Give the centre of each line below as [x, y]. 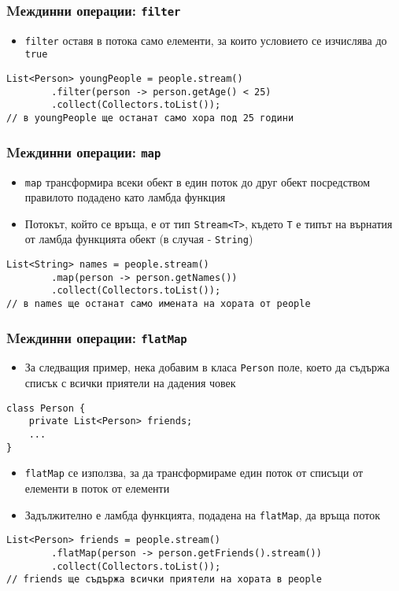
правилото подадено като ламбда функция [125, 197]
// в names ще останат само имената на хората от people [159, 304]
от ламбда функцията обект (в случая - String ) [139, 239]
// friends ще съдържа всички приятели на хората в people [164, 580]
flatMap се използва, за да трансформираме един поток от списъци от [194, 473]
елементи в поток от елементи [97, 488]
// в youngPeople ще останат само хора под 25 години [150, 118]
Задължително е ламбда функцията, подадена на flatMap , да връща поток [202, 514]
